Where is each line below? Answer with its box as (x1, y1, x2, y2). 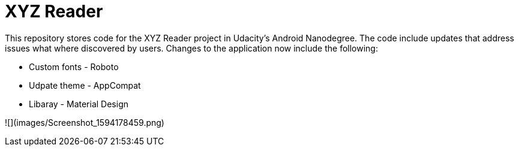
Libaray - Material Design (29, 98, 128, 109)
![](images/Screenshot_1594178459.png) (5, 117, 164, 128)
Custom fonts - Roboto (29, 61, 119, 72)
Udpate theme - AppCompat (29, 80, 141, 90)
